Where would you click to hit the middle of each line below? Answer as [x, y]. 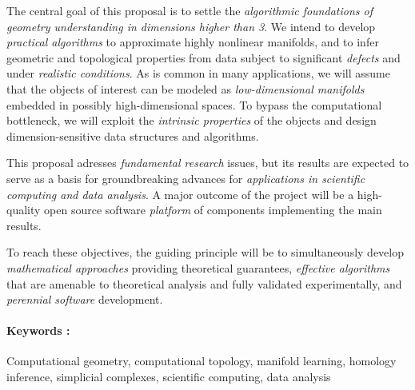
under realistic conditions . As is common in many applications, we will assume [198, 73]
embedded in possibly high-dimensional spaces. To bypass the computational [194, 104]
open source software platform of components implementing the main [213, 210]
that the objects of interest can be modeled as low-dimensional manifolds [186, 88]
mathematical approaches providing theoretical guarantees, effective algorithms [198, 267]
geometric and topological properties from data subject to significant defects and [204, 57]
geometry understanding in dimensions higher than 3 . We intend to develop [191, 26]
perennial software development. [85, 299]
